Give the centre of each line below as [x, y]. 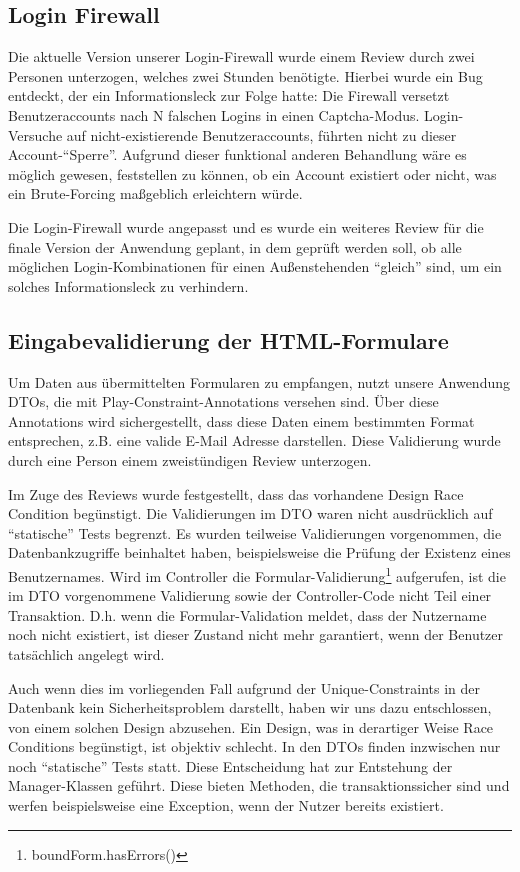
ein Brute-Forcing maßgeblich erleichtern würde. [155, 193]
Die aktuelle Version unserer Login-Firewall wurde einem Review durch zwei [241, 56]
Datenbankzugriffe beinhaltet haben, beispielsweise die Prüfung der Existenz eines [259, 552]
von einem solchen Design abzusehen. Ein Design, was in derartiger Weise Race [251, 726]
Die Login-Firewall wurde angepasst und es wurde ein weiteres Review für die [246, 226]
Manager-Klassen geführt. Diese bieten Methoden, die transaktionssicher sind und [259, 785]
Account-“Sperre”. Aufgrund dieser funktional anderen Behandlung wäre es [237, 154]
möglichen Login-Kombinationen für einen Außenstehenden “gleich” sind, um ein [255, 266]
